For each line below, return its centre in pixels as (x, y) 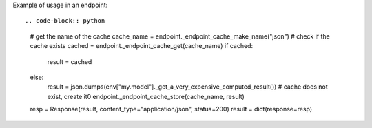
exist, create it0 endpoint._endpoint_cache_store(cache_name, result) (146, 96)
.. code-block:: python (65, 21)
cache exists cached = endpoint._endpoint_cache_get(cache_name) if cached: (142, 46)
